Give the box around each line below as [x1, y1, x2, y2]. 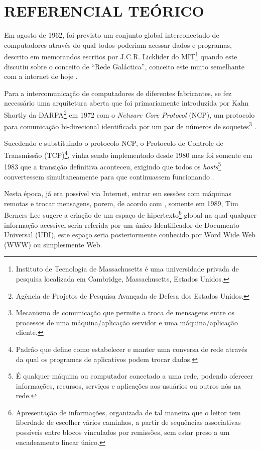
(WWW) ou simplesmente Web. [4, 239, 102, 249]
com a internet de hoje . [4, 71, 78, 81]
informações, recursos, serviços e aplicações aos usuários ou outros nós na [16, 380, 241, 391]
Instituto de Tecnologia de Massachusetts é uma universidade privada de [16, 263, 239, 274]
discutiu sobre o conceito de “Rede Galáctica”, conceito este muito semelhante [4, 61, 244, 71]
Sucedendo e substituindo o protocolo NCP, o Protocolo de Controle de [4, 138, 223, 148]
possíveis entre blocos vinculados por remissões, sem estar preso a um [16, 427, 230, 437]
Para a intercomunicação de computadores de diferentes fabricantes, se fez [4, 87, 232, 98]
